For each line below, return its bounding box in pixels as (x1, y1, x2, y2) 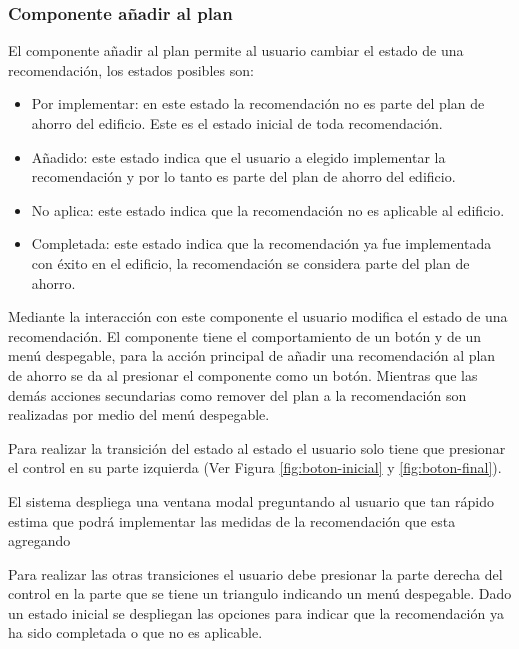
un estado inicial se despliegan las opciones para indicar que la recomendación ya (8, 602, 504, 623)
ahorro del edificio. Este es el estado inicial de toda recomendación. (31, 113, 443, 133)
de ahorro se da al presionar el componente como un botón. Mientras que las (8, 364, 478, 385)
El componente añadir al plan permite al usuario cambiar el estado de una (8, 40, 464, 61)
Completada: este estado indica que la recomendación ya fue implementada (31, 233, 492, 254)
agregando (8, 530, 71, 551)
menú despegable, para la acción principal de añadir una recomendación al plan (8, 345, 496, 366)
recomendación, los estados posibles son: (8, 59, 254, 80)
